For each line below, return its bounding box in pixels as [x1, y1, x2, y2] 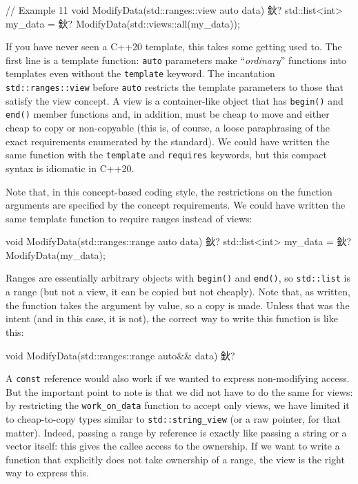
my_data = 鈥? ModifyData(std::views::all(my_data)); [6, 16, 240, 30]
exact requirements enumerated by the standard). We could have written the [6, 134, 330, 148]
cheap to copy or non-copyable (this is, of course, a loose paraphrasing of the [6, 120, 330, 135]
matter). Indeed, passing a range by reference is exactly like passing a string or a [6, 425, 347, 439]
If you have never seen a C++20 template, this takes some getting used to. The [6, 39, 342, 54]
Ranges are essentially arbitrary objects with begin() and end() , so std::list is [6, 271, 351, 285]
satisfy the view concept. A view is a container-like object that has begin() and [6, 93, 344, 107]
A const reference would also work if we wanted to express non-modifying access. [6, 371, 350, 386]
